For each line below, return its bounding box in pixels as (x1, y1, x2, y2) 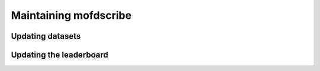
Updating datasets (11, 31, 81, 41)
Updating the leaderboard (11, 50, 109, 60)
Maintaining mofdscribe (11, 9, 132, 22)
